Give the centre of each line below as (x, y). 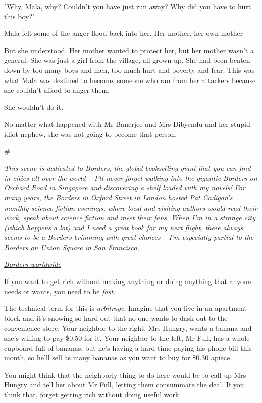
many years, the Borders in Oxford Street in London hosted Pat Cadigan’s (118, 197)
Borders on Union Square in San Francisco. (72, 247)
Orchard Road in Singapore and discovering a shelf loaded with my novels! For (125, 188)
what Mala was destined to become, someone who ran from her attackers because (130, 80)
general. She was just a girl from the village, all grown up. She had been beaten (127, 60)
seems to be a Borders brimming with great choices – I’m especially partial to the (129, 237)
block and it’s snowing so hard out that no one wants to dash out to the (116, 318)
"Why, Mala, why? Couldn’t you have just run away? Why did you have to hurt (128, 6)
